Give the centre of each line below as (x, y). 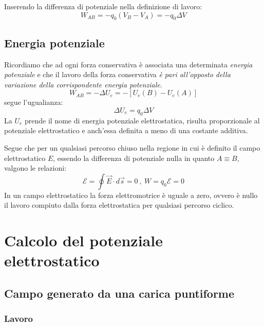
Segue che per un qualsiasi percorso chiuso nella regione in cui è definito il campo (132, 147)
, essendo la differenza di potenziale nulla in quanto (134, 158)
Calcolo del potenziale (83, 240)
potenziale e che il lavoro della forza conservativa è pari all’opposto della (117, 74)
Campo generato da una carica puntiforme (119, 293)
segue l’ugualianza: (34, 102)
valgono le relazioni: (35, 168)
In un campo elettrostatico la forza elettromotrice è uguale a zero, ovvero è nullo (131, 195)
